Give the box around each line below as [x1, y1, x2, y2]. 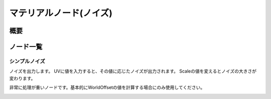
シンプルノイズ [9, 57, 45, 64]
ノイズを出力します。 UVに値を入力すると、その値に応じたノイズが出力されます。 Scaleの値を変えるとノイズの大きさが [9, 68, 257, 74]
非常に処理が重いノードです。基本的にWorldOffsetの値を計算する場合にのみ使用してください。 [9, 84, 205, 90]
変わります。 [9, 75, 36, 81]
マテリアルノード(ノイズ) [9, 7, 112, 18]
